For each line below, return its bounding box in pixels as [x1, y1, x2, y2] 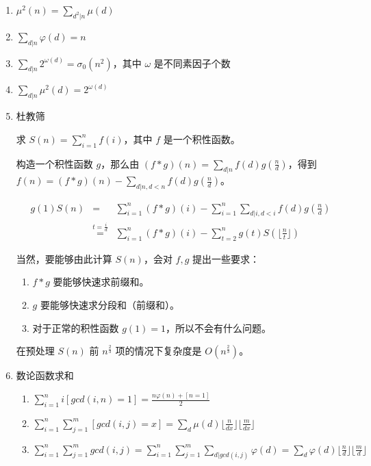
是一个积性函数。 [163, 131, 240, 146]
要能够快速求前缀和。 [53, 274, 149, 289]
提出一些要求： [192, 251, 260, 266]
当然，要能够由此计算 [16, 251, 112, 266]
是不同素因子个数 [153, 55, 231, 70]
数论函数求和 [16, 368, 74, 383]
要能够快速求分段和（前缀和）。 [40, 297, 179, 311]
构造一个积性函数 [16, 156, 93, 170]
